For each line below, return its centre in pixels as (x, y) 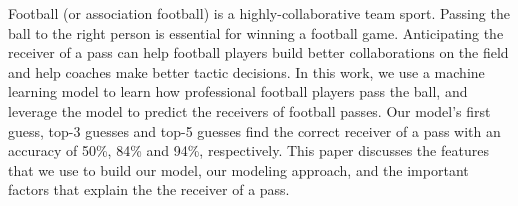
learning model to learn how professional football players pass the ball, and (238, 91)
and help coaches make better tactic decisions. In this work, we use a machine (246, 71)
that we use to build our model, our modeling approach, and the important (238, 169)
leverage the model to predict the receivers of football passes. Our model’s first (249, 110)
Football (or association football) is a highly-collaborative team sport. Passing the (259, 13)
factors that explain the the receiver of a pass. (149, 189)
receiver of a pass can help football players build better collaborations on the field (258, 52)
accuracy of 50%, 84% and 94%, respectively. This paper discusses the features (248, 150)
